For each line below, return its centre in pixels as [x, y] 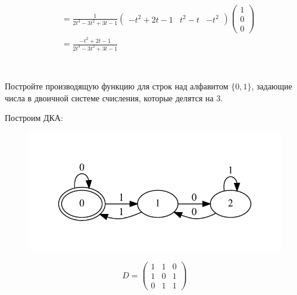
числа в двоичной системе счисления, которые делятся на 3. [114, 97]
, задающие [272, 86]
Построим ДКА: [34, 118]
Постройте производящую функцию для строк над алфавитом [117, 86]
